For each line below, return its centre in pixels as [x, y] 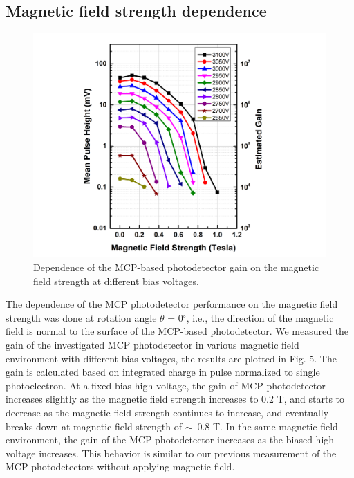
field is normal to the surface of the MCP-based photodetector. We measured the [177, 331]
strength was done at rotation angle [81, 317]
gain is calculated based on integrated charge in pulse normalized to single [163, 372]
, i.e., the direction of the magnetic [260, 317]
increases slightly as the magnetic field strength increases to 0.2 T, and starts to [175, 399]
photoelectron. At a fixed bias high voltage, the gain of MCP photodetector [166, 385]
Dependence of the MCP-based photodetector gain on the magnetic [176, 267]
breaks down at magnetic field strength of [94, 426]
